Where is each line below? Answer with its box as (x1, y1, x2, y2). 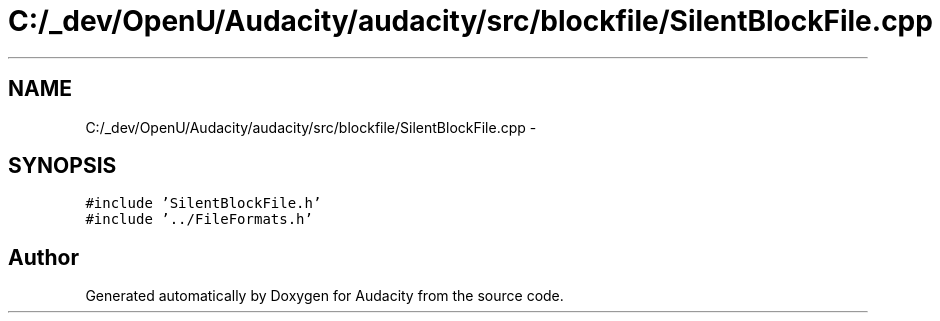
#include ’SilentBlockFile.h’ (85, 195, 322, 212)
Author (8, 244, 79, 270)
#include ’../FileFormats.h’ (85, 211, 313, 228)
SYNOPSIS (8, 153, 117, 179)
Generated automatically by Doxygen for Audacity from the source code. (85, 287, 564, 305)
